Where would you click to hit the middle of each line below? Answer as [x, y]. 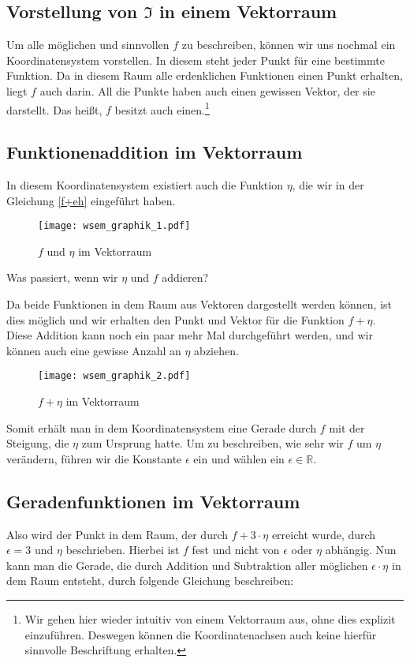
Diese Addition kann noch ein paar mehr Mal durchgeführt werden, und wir [190, 335]
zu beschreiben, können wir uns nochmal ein [289, 45]
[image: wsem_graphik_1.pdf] [114, 226]
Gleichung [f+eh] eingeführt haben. [91, 200]
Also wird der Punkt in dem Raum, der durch [117, 534]
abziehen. [216, 350]
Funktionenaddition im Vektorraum [155, 152]
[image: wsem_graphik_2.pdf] [114, 376]
